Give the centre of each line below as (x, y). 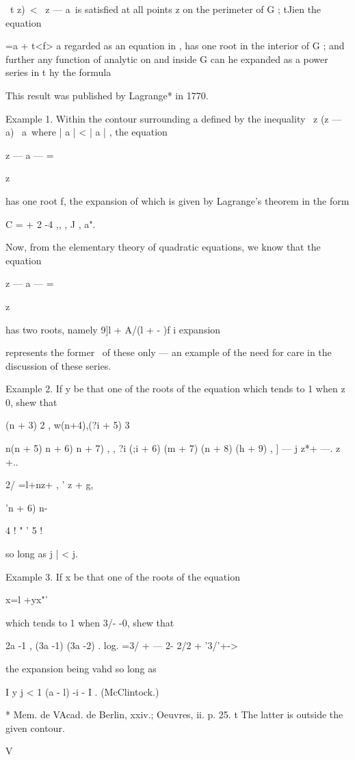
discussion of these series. (58, 365)
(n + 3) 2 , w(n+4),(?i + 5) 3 (68, 425)
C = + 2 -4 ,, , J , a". (51, 224)
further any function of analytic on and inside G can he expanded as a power (167, 59)
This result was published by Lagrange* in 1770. (107, 95)
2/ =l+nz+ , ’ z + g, (50, 484)
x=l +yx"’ (27, 599)
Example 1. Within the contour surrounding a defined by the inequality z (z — (174, 118)
